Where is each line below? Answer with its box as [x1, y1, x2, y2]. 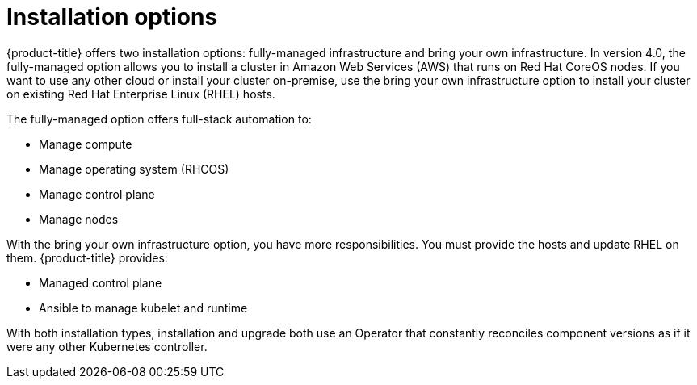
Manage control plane [39, 186, 155, 201]
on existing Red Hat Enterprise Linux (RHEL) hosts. [6, 86, 275, 101]
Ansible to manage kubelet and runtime [39, 300, 248, 315]
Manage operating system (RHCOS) [39, 161, 229, 176]
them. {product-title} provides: [6, 250, 168, 265]
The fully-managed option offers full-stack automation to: [6, 111, 312, 126]
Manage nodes [39, 211, 119, 226]
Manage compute [39, 136, 132, 151]
